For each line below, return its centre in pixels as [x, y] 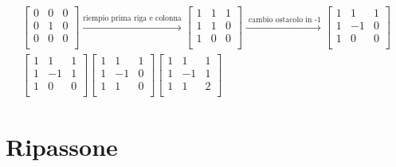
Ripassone [62, 146]
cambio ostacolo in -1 [285, 19]
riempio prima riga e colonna [132, 18]
